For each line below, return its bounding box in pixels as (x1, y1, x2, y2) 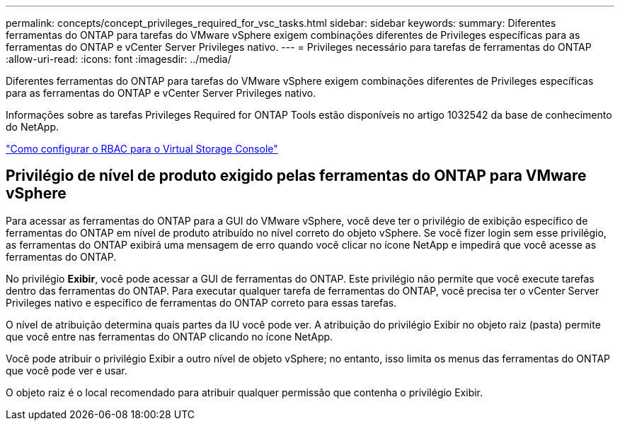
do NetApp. (6, 121, 59, 133)
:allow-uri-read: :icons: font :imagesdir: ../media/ (6, 53, 231, 65)
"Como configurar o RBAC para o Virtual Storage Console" (6, 143, 278, 155)
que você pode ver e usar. (6, 364, 127, 377)
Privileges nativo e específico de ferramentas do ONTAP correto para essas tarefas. (6, 296, 397, 309)
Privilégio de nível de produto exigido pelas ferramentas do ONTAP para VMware (6, 167, 587, 185)
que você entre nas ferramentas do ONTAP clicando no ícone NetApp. (6, 330, 333, 343)
